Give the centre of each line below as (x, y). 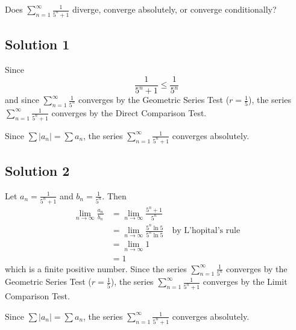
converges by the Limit (245, 282)
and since (22, 100)
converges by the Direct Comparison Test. (129, 112)
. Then (114, 195)
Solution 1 (37, 44)
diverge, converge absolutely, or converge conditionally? (174, 9)
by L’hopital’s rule (206, 231)
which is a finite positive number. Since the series (96, 268)
